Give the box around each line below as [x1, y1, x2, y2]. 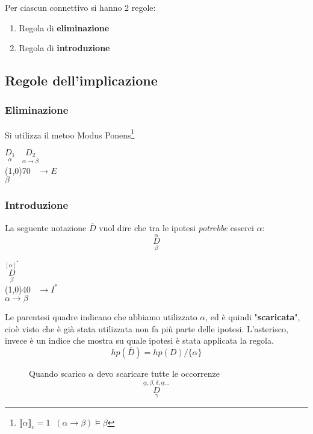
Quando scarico [29, 367, 86, 379]
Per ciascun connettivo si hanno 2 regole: [5, 1, 156, 13]
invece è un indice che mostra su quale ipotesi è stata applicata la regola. [5, 334, 274, 347]
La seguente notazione [5, 221, 87, 234]
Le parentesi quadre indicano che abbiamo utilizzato [5, 311, 197, 323]
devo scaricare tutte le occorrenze [96, 367, 220, 379]
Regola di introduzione [19, 42, 110, 54]
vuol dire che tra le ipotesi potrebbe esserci [99, 221, 254, 234]
